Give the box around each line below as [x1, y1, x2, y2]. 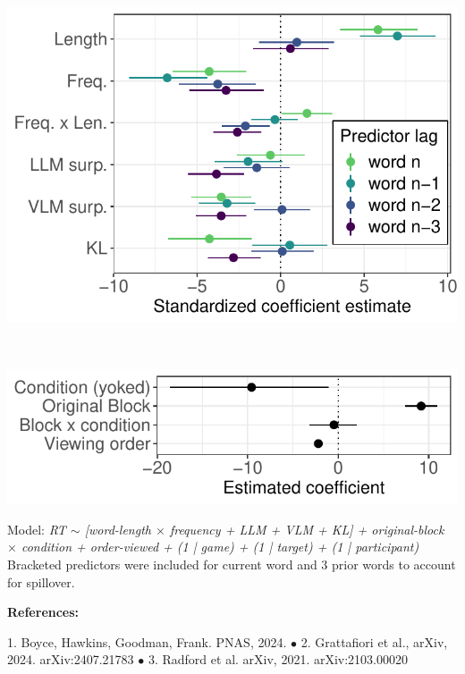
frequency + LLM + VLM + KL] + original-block [169, 519, 444, 538]
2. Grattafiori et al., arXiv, [300, 632, 448, 651]
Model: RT [7, 519, 66, 538]
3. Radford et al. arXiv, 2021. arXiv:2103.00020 [148, 650, 409, 669]
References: [7, 602, 80, 621]
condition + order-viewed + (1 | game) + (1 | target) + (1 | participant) [21, 537, 419, 556]
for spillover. [7, 572, 75, 591]
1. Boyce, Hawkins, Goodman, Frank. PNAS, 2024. [7, 632, 287, 651]
